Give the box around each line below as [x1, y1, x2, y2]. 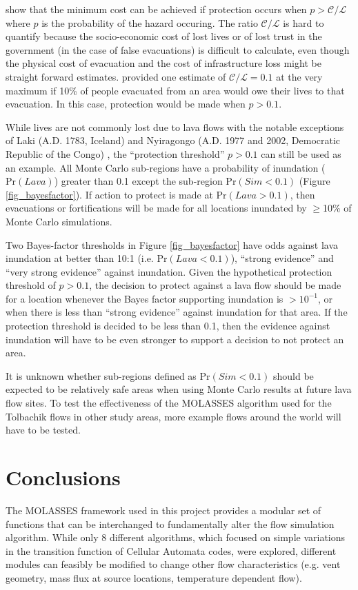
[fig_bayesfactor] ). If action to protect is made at [6, 187, 213, 201]
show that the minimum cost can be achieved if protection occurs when [6, 2, 307, 16]
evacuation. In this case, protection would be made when [6, 96, 246, 111]
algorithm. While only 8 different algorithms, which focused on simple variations [6, 530, 346, 545]
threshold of [6, 278, 56, 292]
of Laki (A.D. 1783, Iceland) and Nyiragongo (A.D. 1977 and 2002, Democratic [6, 133, 341, 147]
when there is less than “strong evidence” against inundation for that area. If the [6, 305, 348, 319]
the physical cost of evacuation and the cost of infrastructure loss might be [6, 56, 321, 70]
